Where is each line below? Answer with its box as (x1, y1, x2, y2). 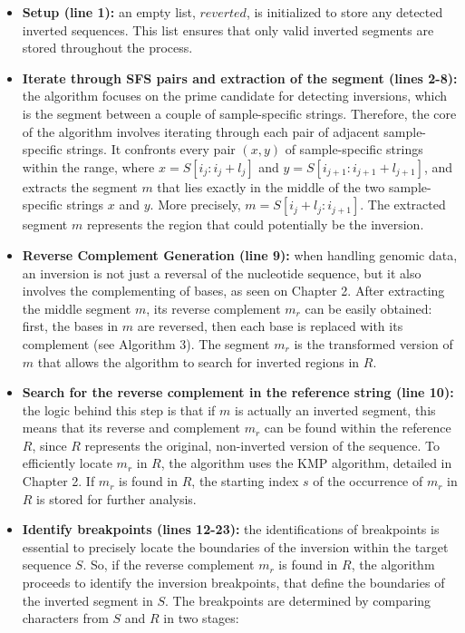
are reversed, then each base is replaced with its (137, 316, 403, 336)
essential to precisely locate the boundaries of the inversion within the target (22, 537, 449, 556)
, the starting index (191, 472, 299, 491)
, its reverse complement (146, 298, 281, 317)
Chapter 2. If (22, 472, 95, 491)
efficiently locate (22, 453, 112, 472)
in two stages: (163, 609, 239, 628)
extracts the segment (22, 177, 138, 196)
